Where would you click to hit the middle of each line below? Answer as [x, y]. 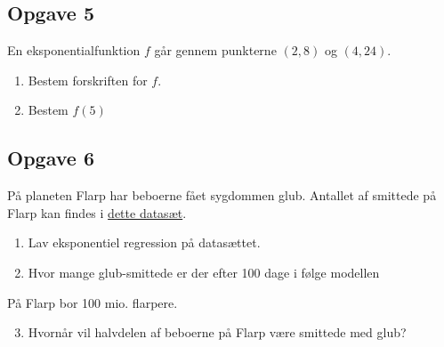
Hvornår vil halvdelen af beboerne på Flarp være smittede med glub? [217, 332]
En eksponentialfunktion [74, 50]
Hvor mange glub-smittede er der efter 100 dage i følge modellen [204, 272]
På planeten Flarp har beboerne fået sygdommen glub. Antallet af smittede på [222, 195]
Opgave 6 [51, 158]
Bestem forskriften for [88, 80]
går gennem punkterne [215, 50]
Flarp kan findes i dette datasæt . [97, 212]
